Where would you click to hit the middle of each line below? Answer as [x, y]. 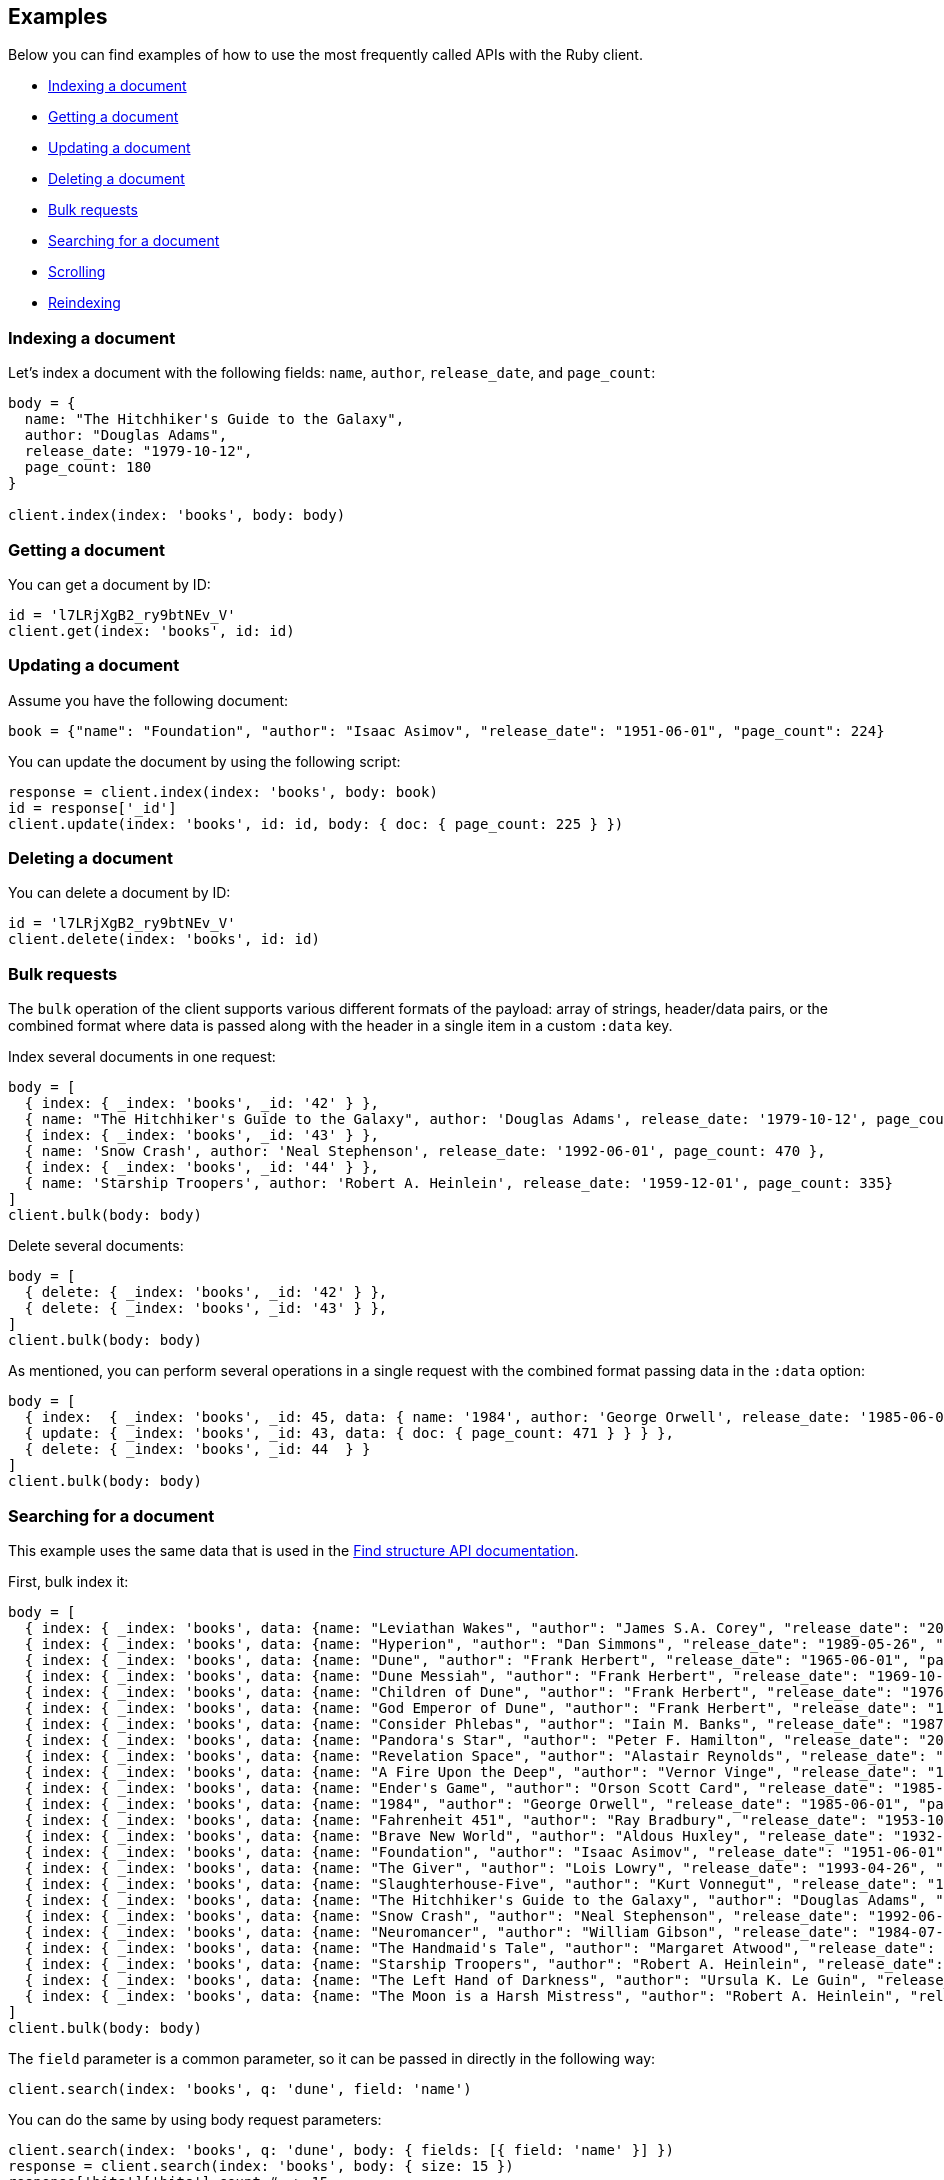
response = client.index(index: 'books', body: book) [223, 791]
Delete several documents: [96, 1246]
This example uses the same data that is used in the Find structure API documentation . [293, 1550]
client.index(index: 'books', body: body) [177, 515]
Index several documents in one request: [142, 1057]
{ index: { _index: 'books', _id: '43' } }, [201, 1135]
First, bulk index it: [68, 1581]
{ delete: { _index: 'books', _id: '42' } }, [206, 1292]
